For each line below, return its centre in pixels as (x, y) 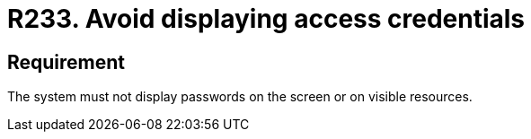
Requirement (66, 62)
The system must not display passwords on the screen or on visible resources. (240, 97)
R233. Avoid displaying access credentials (266, 19)
